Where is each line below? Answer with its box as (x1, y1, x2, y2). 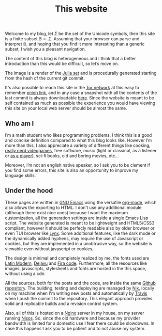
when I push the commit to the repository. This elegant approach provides (5, 295, 153, 301)
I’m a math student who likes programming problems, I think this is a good (5, 132, 152, 138)
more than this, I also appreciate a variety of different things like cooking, (5, 143, 151, 148)
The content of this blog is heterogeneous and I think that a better (5, 56, 136, 62)
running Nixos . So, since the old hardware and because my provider (5, 315, 141, 321)
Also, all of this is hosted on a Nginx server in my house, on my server (5, 310, 144, 316)
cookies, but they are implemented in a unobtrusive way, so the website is (5, 240, 152, 246)
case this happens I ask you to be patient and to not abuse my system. (5, 325, 146, 331)
